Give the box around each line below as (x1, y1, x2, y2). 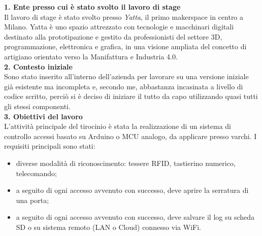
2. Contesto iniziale (4, 61, 73, 72)
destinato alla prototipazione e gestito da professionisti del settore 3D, (4, 31, 222, 42)
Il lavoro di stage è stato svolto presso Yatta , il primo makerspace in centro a (4, 11, 244, 22)
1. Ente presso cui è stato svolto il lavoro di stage (4, 2, 181, 12)
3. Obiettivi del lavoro (4, 111, 83, 121)
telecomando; (16, 167, 57, 178)
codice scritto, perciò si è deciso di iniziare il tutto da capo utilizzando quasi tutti (4, 91, 258, 102)
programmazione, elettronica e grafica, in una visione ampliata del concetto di (4, 41, 247, 52)
